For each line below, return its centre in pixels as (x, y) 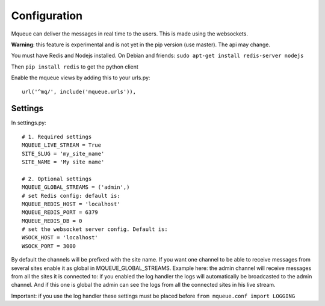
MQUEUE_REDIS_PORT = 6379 (60, 213)
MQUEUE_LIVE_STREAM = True (62, 145)
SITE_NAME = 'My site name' (63, 162)
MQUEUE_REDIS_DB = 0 (52, 221)
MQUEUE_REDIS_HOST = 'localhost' (71, 204)
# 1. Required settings (57, 136)
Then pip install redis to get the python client (75, 67)
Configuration (47, 16)
